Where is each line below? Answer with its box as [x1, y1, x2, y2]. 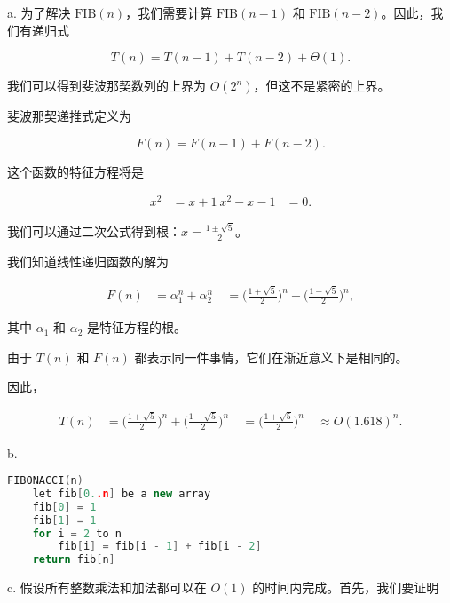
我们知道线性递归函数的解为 [7, 252, 169, 271]
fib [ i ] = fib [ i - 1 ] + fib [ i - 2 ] [58, 540, 262, 553]
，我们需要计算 [125, 4, 213, 21]
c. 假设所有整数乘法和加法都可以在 [7, 578, 207, 597]
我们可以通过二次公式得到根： [7, 222, 181, 241]
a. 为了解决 [7, 4, 71, 21]
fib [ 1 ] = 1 [32, 513, 97, 527]
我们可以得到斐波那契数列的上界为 [7, 76, 206, 95]
